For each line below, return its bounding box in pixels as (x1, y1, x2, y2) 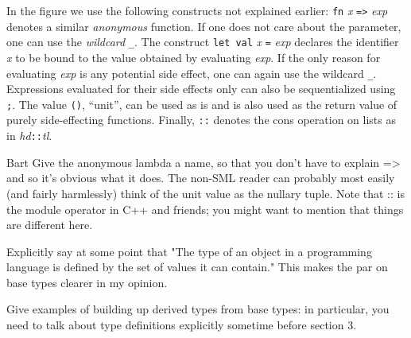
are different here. (6, 216, 93, 233)
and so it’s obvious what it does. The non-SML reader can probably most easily (6, 169, 395, 186)
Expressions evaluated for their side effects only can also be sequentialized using (6, 80, 396, 97)
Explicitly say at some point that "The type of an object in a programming (6, 243, 372, 259)
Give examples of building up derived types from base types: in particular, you (6, 301, 390, 317)
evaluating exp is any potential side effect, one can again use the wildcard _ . (6, 64, 377, 81)
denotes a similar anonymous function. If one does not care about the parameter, (6, 17, 401, 34)
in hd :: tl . (6, 127, 52, 144)
